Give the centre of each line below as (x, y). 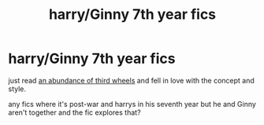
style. (17, 89)
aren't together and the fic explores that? (74, 112)
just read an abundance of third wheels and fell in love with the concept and (131, 80)
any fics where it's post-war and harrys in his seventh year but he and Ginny (132, 104)
